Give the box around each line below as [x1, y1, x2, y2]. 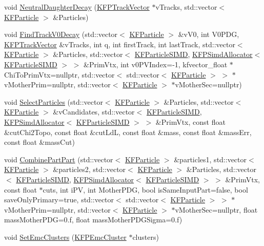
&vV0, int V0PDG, [178, 29, 239, 40]
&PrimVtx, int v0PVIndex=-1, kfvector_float [84, 59, 228, 69]
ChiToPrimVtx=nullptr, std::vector [4, 69, 115, 80]
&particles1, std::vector [174, 154, 247, 164]
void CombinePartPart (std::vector [4, 154, 113, 164]
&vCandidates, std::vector [53, 106, 135, 117]
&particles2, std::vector [53, 164, 126, 175]
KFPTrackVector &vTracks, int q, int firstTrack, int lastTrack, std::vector [4, 39, 235, 49]
